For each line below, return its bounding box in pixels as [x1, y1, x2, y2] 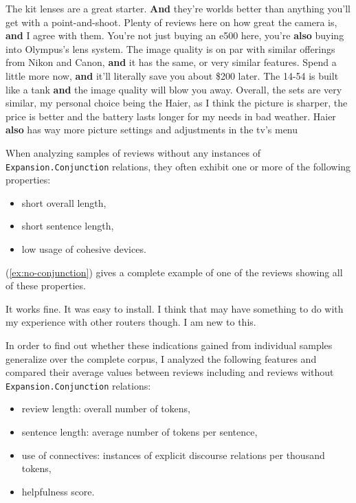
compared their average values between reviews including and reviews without [5, 365, 334, 379]
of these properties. [5, 278, 86, 293]
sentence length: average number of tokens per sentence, [21, 424, 258, 438]
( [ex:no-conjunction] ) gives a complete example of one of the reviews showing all [5, 265, 343, 279]
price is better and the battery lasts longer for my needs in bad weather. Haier [5, 109, 336, 123]
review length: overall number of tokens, [21, 401, 190, 416]
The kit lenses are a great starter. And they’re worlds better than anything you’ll [5, 1, 351, 15]
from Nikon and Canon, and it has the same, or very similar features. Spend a [5, 55, 337, 69]
